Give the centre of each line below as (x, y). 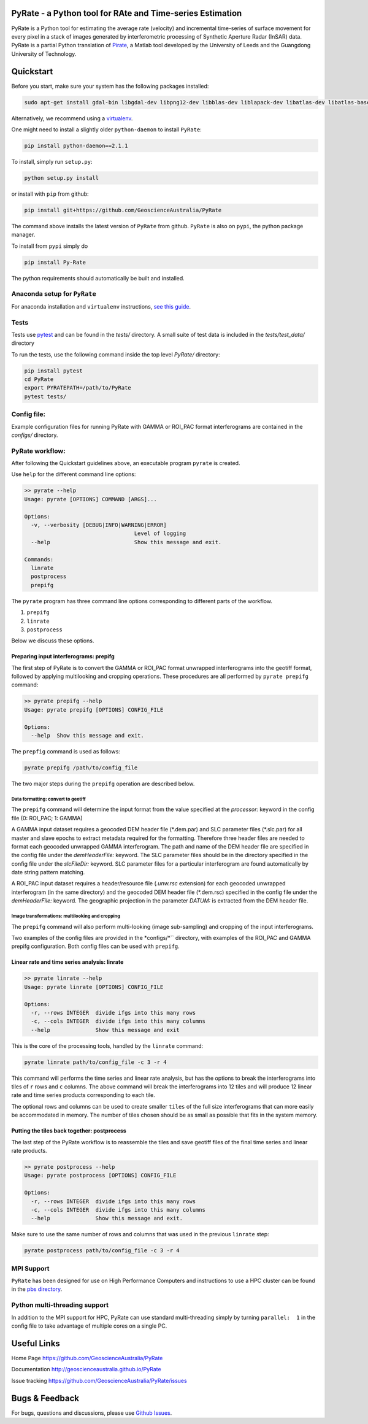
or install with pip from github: (50, 194)
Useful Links (36, 1343)
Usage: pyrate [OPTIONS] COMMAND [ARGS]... (91, 499)
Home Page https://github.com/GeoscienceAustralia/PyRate (87, 1358)
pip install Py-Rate (55, 262)
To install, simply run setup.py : (52, 161)
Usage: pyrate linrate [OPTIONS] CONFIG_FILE (94, 987)
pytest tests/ (45, 396)
